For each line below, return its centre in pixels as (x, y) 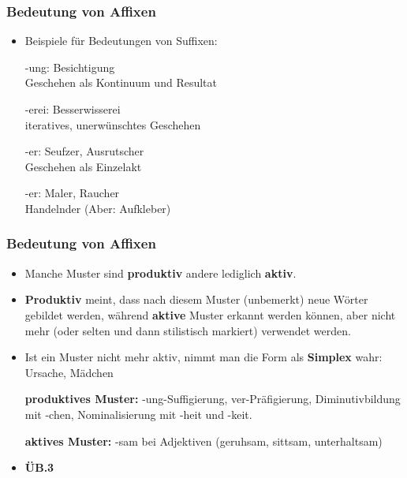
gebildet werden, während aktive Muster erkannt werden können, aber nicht (210, 314)
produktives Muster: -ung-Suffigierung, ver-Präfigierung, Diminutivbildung (213, 399)
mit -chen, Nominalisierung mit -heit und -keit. (138, 414)
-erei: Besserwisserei (73, 109)
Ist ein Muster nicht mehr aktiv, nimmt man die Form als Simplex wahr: (203, 357)
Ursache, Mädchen (69, 372)
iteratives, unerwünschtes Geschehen (113, 124)
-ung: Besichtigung (70, 67)
